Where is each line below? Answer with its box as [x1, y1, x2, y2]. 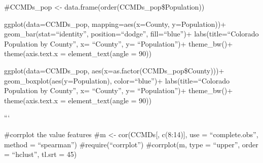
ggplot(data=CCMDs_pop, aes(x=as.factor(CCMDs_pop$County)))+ [4, 65, 224, 75]
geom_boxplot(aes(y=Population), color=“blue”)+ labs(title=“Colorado [4, 75, 230, 86]
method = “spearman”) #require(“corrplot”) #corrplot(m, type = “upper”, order [4, 139, 258, 149]
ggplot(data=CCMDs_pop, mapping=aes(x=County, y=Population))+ [4, 18, 227, 29]
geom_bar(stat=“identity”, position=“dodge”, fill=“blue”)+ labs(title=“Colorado [4, 28, 259, 39]
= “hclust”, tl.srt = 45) [4, 149, 77, 159]
